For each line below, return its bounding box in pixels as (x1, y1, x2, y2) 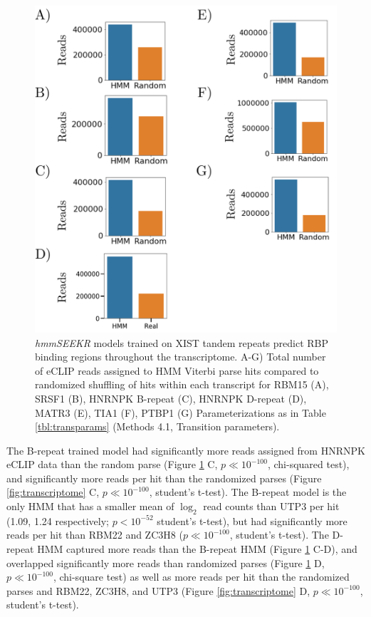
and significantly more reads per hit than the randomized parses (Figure (6, 470, 322, 485)
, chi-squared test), (267, 457, 350, 472)
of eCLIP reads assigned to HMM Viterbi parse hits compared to (35, 363, 319, 378)
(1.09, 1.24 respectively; (6, 513, 110, 528)
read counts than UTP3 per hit (203, 499, 340, 514)
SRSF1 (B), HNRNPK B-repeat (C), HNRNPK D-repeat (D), (35, 390, 307, 405)
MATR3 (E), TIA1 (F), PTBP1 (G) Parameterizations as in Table (35, 405, 326, 420)
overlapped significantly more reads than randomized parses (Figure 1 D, (6, 555, 325, 570)
